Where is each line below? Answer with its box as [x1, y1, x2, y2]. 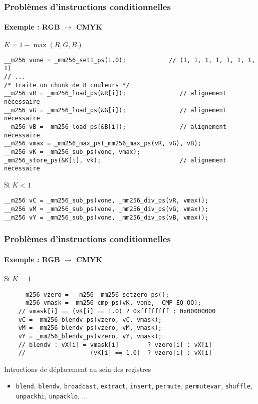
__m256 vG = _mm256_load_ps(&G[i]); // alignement [4, 106, 226, 114]
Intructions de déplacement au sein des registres [4, 363, 151, 374]
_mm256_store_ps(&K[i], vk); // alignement [4, 156, 226, 164]
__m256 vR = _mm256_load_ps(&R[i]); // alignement [4, 90, 226, 97]
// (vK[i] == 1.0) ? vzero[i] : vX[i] [18, 349, 212, 357]
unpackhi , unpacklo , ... [16, 390, 88, 401]
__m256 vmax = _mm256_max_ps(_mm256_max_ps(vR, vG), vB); [4, 140, 201, 147]
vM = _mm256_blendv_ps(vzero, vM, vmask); [18, 324, 162, 332]
